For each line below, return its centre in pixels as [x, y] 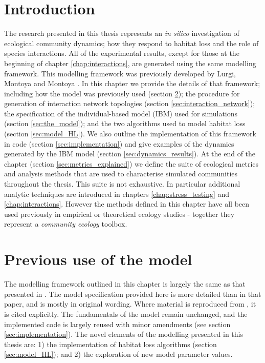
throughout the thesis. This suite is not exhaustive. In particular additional [122, 184]
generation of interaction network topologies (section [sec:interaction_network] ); [130, 103]
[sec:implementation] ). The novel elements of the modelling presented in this [124, 334]
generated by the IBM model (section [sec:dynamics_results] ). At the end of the [130, 154]
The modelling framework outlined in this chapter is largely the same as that [125, 284]
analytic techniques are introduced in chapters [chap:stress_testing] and [117, 194]
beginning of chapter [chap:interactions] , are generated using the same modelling [130, 63]
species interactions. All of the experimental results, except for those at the [122, 53]
